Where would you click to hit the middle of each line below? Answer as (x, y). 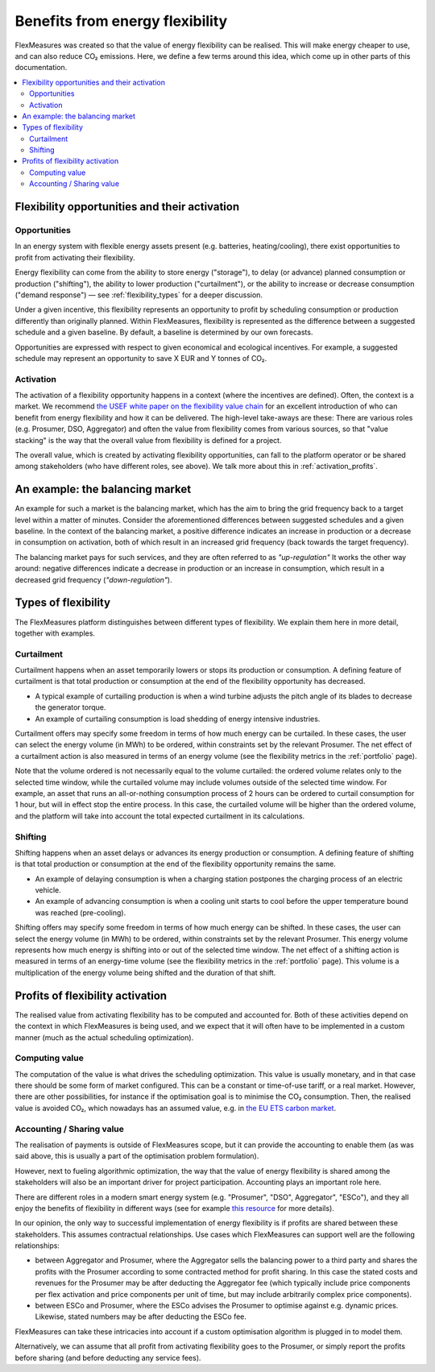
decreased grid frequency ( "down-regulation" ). (93, 579)
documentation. (41, 68)
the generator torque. (70, 707)
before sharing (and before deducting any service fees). (108, 1357)
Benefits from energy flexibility (121, 21)
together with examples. (55, 633)
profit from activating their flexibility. (75, 257)
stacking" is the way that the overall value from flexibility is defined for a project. (148, 440)
